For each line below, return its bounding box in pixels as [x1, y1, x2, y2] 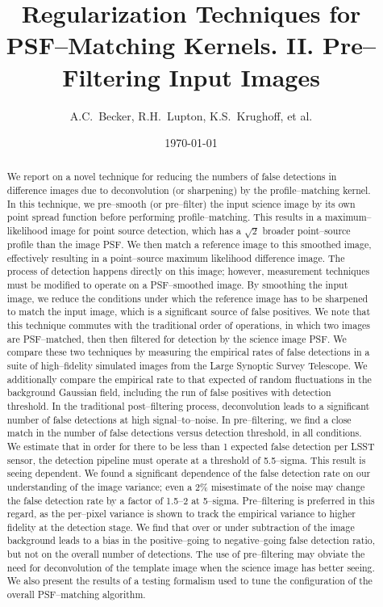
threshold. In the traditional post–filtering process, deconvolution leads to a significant [6, 398, 370, 412]
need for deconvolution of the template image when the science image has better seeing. [6, 560, 375, 574]
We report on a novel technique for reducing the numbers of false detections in [6, 170, 337, 183]
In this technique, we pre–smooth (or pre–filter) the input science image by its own [6, 196, 356, 210]
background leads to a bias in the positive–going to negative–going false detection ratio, [6, 533, 375, 547]
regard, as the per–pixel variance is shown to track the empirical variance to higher [6, 507, 356, 521]
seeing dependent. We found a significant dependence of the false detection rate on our [6, 466, 371, 480]
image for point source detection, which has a [50, 224, 242, 238]
